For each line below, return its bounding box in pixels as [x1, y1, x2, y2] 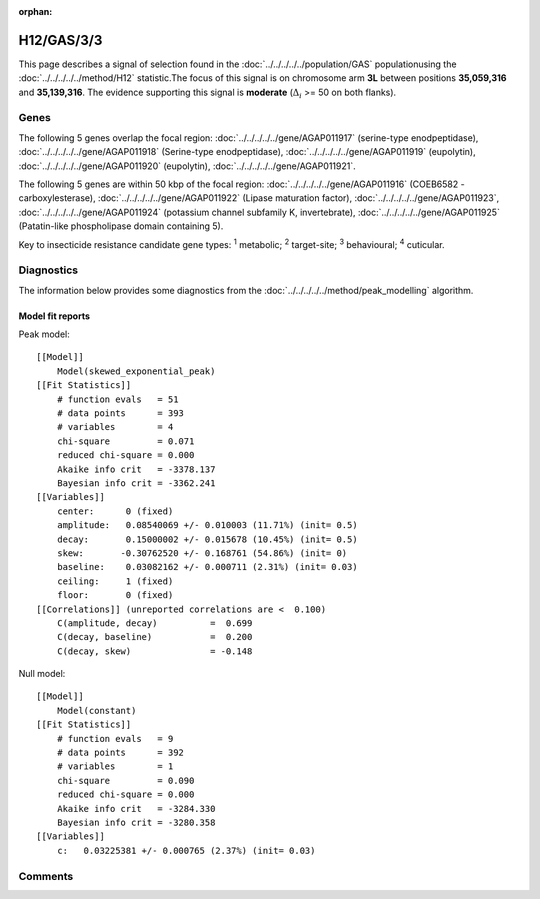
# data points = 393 [56, 408, 185, 419]
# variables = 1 [56, 761, 174, 772]
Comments [18, 869, 74, 883]
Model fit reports [18, 310, 90, 322]
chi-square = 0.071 [56, 435, 195, 447]
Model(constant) [56, 705, 137, 716]
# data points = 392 [56, 747, 185, 759]
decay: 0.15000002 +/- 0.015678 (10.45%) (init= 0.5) [56, 533, 359, 545]
